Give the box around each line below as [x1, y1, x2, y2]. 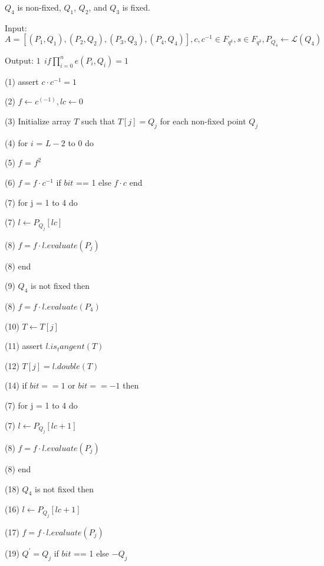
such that [81, 114, 115, 127]
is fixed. [122, 1, 150, 13]
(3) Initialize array [5, 114, 71, 127]
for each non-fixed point [160, 114, 246, 127]
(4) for [5, 136, 28, 149]
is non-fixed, [17, 1, 61, 13]
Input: [5, 21, 27, 34]
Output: [5, 54, 34, 66]
